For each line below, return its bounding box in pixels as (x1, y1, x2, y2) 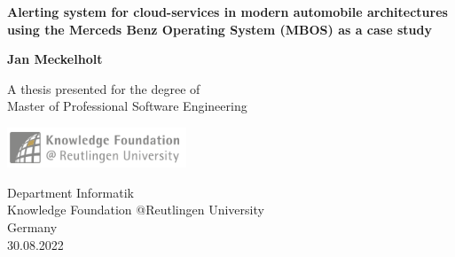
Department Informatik (7, 183, 135, 201)
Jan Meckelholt (7, 50, 103, 68)
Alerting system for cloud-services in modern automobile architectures (7, 3, 448, 20)
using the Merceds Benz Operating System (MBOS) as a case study (7, 19, 432, 38)
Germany (7, 217, 58, 236)
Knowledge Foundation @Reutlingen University (7, 200, 264, 219)
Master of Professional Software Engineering (7, 97, 247, 115)
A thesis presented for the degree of (7, 79, 200, 97)
